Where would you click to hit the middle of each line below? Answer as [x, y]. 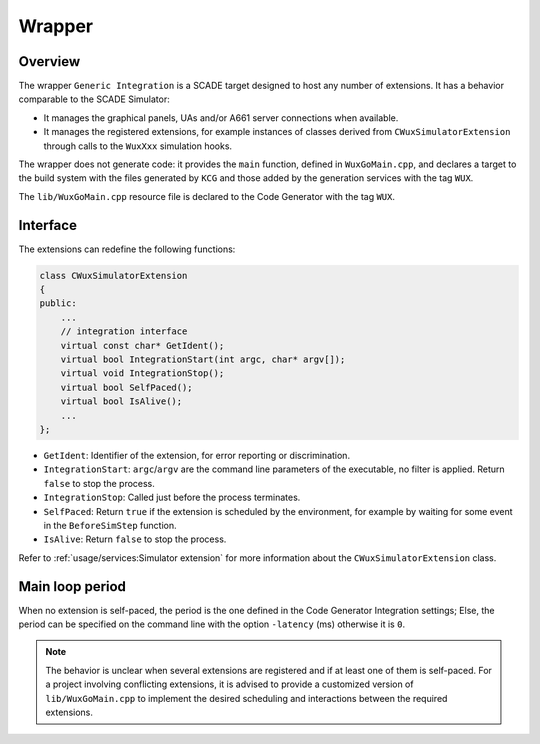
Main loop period [72, 586]
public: [58, 303]
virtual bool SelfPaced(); [127, 387]
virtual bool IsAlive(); [121, 401]
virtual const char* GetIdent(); [142, 345]
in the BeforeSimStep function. [110, 525]
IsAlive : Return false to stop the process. [135, 539]
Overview [49, 61]
